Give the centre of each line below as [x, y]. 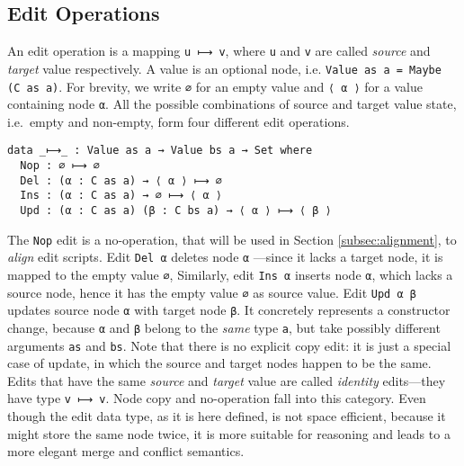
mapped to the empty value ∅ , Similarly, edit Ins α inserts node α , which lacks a [230, 275]
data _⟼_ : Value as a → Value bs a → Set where [160, 151]
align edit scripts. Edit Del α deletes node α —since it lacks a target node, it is [225, 257]
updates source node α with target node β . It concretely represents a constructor [229, 310]
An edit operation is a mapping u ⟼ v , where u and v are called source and [219, 51]
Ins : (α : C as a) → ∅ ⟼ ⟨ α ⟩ [121, 196]
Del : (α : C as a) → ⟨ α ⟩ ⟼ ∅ [121, 180]
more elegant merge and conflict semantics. [126, 451]
